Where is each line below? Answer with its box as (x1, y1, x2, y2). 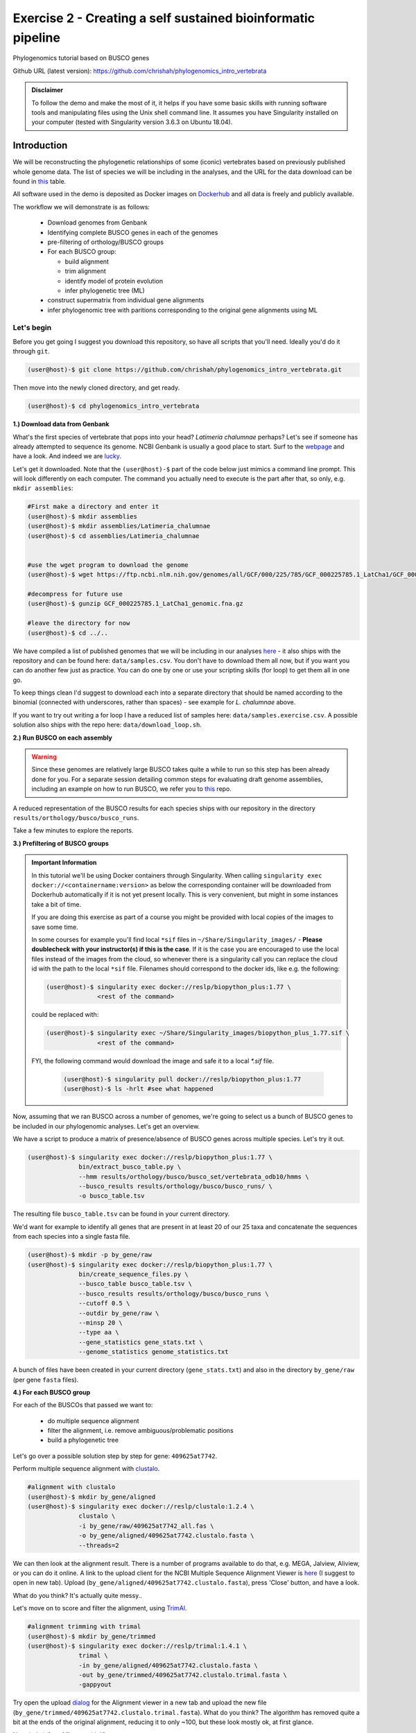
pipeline (12, 30, 60, 45)
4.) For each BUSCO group (12, 1388, 91, 1396)
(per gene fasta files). (12, 1375, 79, 1384)
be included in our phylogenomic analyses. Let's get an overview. (12, 1122, 200, 1130)
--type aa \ (78, 1328, 119, 1336)
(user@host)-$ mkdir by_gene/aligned (27, 1492, 156, 1501)
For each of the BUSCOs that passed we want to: (12, 1401, 153, 1409)
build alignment (64, 257, 109, 265)
